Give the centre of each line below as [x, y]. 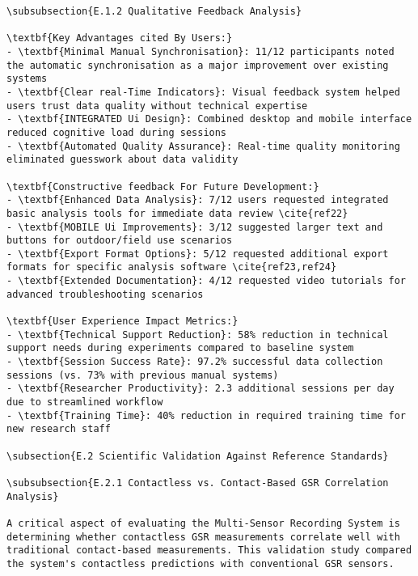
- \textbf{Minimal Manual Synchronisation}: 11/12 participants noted [201, 51]
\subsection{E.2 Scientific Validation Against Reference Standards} [198, 456]
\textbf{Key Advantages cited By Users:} [120, 38]
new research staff [59, 429]
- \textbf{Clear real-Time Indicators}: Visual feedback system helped [203, 92]
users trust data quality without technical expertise [157, 106]
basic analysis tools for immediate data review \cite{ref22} [177, 213]
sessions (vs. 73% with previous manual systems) [143, 375]
